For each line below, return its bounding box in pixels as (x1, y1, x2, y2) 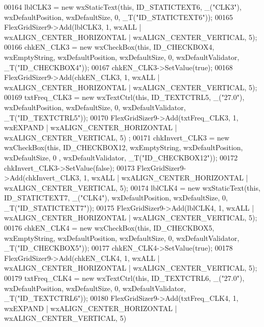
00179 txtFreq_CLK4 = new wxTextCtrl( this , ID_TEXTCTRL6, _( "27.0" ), (4, 273, 245, 283)
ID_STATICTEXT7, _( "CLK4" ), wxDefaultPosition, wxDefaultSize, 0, (4, 192, 228, 203)
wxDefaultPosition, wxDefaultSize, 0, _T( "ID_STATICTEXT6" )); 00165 (4, 11, 233, 22)
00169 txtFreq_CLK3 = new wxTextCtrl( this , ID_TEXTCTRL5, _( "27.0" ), (4, 92, 245, 103)
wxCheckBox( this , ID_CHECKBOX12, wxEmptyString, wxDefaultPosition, (4, 142, 243, 153)
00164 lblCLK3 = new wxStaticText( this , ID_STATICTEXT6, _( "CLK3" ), (4, 2, 242, 12)
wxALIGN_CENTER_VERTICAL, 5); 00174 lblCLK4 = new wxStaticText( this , (4, 182, 260, 193)
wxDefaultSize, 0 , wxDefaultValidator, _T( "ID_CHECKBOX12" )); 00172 (4, 152, 238, 162)
